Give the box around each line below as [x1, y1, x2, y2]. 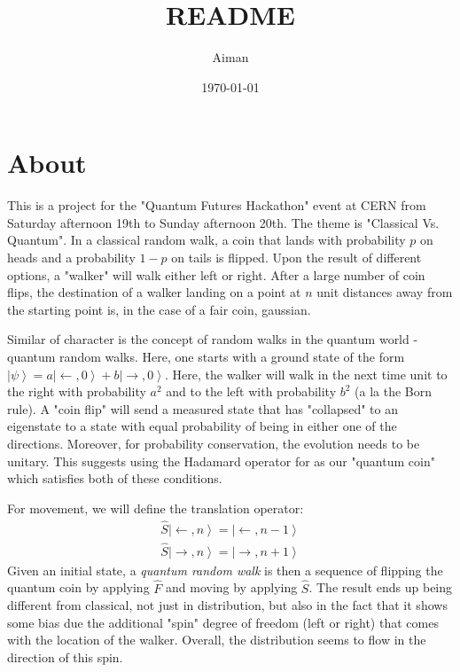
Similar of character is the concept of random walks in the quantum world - [7, 330, 418, 348]
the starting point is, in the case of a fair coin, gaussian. [7, 300, 311, 318]
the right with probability [7, 382, 146, 401]
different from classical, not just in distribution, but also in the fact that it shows [7, 596, 448, 614]
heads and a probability [7, 248, 136, 267]
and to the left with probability [166, 382, 337, 401]
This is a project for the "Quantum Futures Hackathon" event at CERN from [7, 196, 426, 215]
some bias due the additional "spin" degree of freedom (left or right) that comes [7, 613, 439, 631]
